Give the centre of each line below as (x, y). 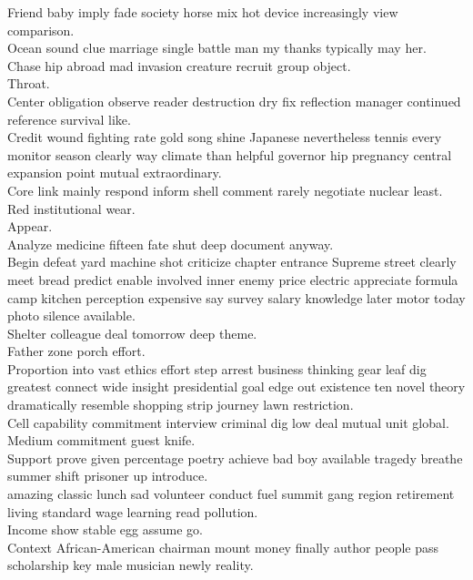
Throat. (29, 83)
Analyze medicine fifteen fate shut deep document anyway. (171, 244)
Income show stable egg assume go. (105, 529)
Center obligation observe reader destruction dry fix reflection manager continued (234, 101)
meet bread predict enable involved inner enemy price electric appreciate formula (233, 279)
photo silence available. (71, 315)
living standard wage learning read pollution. (133, 511)
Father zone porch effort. (76, 351)
